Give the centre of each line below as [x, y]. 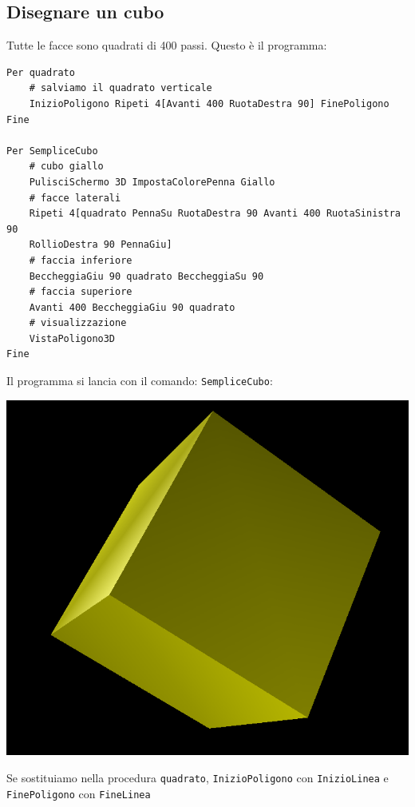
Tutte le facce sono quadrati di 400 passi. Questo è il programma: [167, 45]
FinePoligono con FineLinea [79, 793]
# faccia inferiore [81, 260]
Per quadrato [41, 72]
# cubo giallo [66, 167]
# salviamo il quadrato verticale [121, 88]
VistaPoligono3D [72, 338]
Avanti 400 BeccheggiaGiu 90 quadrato [132, 307]
